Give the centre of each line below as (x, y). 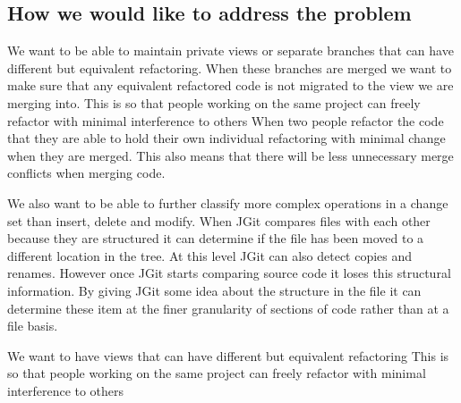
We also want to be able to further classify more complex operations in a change (228, 202)
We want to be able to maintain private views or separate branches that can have (230, 50)
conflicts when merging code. (86, 173)
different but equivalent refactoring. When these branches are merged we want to (230, 67)
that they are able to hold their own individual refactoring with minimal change (226, 138)
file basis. (33, 326)
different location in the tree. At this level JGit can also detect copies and (210, 255)
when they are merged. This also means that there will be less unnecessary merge (230, 155)
